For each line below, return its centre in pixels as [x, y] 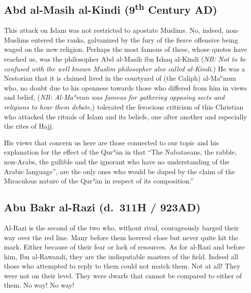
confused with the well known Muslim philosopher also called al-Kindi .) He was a [125, 68]
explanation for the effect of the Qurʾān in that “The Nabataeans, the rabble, [120, 152]
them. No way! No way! [39, 285]
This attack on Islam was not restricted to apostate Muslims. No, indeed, [114, 30]
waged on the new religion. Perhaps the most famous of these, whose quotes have [125, 49]
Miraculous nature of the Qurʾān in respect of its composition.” [99, 181]
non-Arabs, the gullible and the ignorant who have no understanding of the [117, 161]
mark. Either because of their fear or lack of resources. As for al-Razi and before [125, 247]
